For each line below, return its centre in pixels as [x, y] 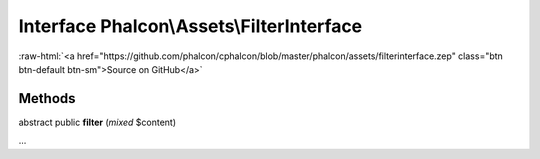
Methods [47, 98]
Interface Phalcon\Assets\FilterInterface [190, 26]
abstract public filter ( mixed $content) [97, 122]
